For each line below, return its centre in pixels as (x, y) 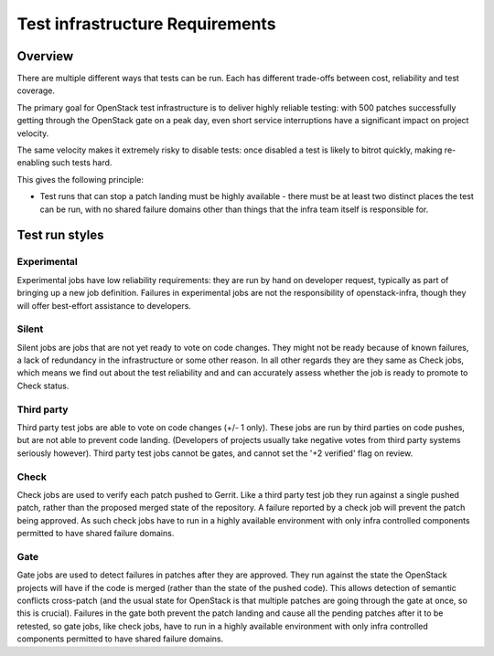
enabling (33, 163)
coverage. (36, 90)
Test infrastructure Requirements (146, 24)
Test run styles (60, 235)
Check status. (43, 386)
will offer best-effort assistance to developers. (104, 305)
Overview (45, 56)
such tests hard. (82, 163)
